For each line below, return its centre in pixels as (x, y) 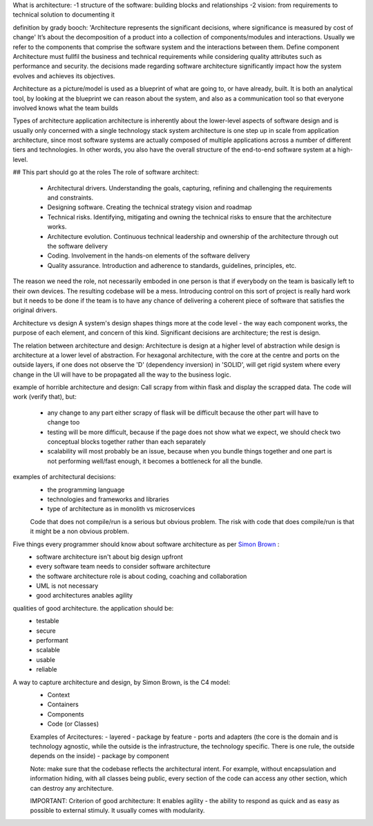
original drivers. (35, 310)
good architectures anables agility (85, 595)
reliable (47, 670)
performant (52, 640)
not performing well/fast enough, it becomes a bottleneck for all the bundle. (155, 461)
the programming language (86, 490)
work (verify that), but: (45, 397)
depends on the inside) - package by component (99, 756)
